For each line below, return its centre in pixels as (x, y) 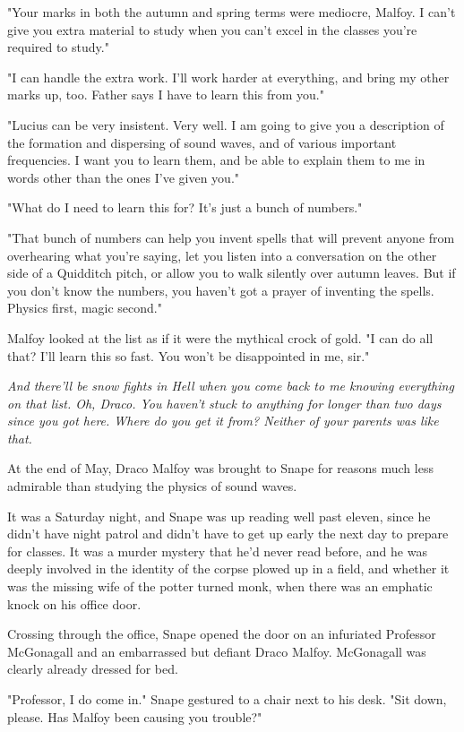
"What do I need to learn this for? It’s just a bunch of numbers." (185, 207)
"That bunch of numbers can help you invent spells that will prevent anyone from (231, 237)
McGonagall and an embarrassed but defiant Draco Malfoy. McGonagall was (217, 651)
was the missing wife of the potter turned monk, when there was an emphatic (220, 586)
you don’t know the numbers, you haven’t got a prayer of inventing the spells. (221, 290)
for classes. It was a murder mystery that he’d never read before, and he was (217, 551)
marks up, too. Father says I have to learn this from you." (166, 95)
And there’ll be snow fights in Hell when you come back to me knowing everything (231, 386)
